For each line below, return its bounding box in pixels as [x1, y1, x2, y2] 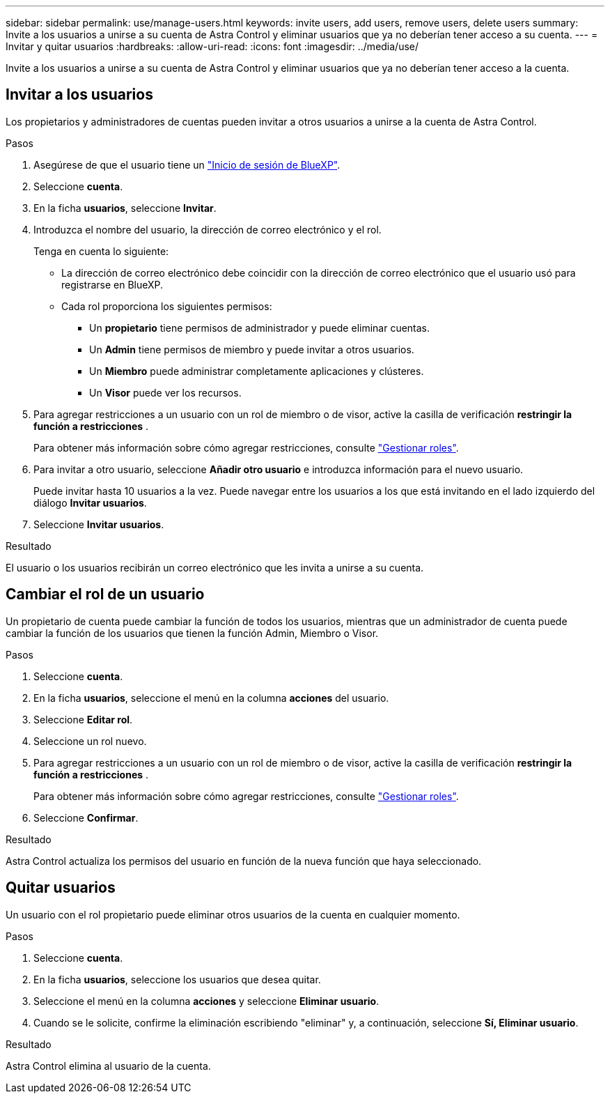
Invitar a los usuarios [6, 86, 153, 104]
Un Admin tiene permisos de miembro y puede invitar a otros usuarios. [89, 343, 414, 355]
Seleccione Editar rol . [33, 713, 133, 725]
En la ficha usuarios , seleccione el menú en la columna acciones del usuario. [33, 691, 389, 704]
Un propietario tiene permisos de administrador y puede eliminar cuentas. [89, 321, 430, 334]
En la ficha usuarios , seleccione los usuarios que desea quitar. [33, 973, 321, 985]
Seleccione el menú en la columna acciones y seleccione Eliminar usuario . [33, 994, 380, 1007]
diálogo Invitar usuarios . [33, 496, 147, 509]
